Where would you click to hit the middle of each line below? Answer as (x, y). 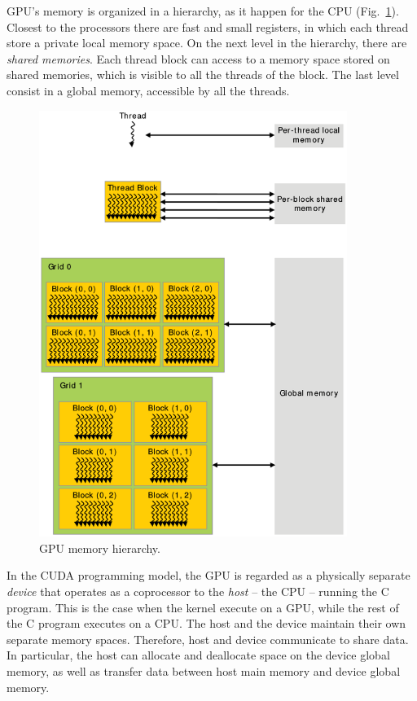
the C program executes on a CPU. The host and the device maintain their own (206, 623)
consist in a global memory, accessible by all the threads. (148, 90)
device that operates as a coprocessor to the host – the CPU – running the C (198, 591)
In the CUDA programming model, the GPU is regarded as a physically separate (208, 575)
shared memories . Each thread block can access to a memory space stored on (198, 58)
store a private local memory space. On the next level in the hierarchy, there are (207, 43)
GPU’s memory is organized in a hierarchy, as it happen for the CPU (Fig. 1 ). (203, 11)
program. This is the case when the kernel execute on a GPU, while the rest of (203, 607)
